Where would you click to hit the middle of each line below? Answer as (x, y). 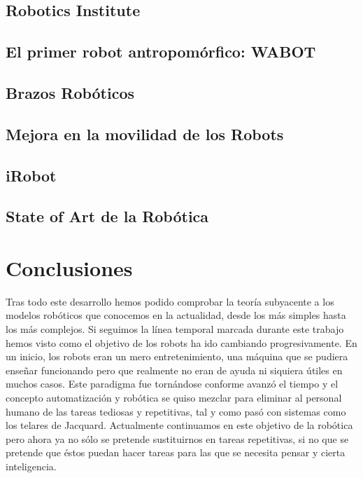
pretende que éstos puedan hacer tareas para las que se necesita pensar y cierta (176, 452)
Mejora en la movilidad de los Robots (145, 134)
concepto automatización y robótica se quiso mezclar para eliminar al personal (174, 397)
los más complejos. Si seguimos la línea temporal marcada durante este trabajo (175, 329)
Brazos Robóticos (70, 92)
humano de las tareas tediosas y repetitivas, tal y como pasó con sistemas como (176, 411)
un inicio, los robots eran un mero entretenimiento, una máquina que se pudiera (177, 356)
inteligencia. (31, 466)
